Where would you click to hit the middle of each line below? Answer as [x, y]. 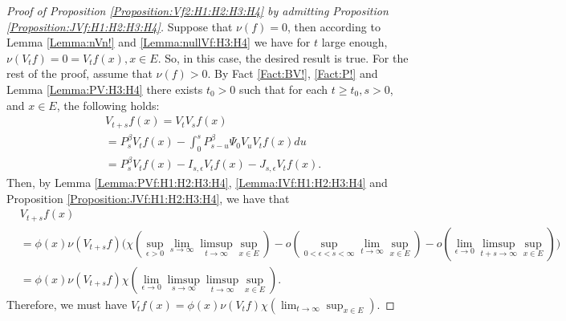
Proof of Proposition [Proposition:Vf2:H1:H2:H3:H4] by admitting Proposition [197, 10]
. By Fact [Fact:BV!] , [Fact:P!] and [293, 73]
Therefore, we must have [67, 304]
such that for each [283, 89]
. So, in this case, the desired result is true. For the [283, 57]
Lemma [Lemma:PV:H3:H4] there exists [105, 89]
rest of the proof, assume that [79, 73]
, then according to [334, 26]
